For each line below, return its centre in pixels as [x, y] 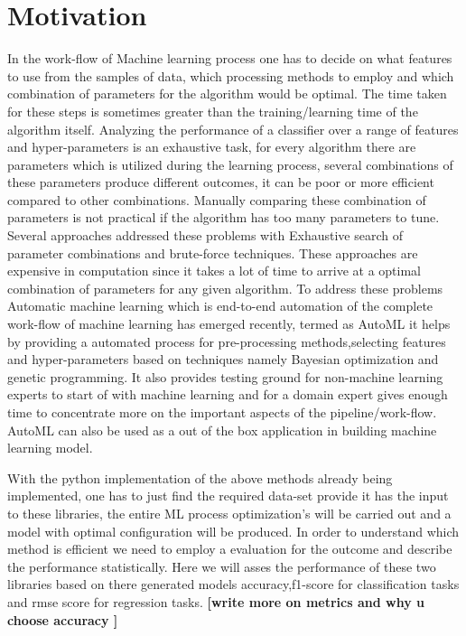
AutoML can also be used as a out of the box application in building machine [222, 430]
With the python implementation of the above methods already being [200, 477]
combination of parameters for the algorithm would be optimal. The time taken [227, 94]
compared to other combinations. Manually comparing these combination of [217, 199]
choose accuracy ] [63, 619]
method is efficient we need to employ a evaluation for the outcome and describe [230, 549]
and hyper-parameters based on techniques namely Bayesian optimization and [223, 359]
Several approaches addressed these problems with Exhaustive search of [205, 235]
